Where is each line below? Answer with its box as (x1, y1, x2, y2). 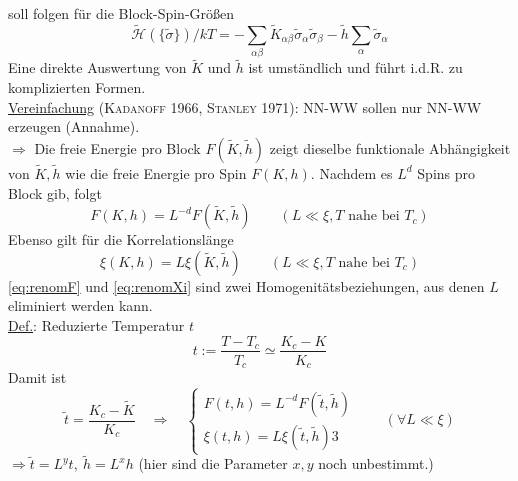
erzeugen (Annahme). (8, 116, 140, 137)
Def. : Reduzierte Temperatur (8, 314, 185, 335)
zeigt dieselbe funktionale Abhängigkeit (269, 137, 511, 158)
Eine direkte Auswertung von (8, 57, 187, 78)
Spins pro (417, 162, 476, 183)
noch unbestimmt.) (318, 453, 434, 474)
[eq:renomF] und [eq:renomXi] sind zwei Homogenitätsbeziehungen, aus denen (8, 275, 485, 296)
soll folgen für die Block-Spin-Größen (8, 3, 235, 23)
